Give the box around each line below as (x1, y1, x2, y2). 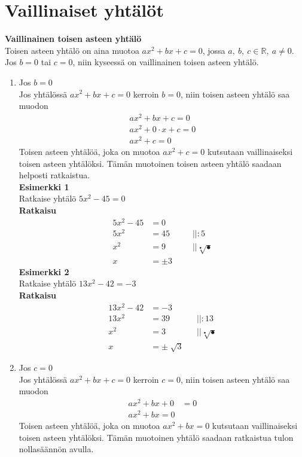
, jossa (202, 44, 225, 56)
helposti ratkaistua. (19, 169, 90, 181)
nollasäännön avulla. (19, 443, 94, 455)
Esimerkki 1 (19, 180, 69, 193)
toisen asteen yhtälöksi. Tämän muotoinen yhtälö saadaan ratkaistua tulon (19, 431, 294, 443)
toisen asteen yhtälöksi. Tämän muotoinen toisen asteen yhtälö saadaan (19, 157, 282, 169)
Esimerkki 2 (19, 265, 69, 278)
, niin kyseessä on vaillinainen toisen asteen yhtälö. (72, 56, 259, 68)
